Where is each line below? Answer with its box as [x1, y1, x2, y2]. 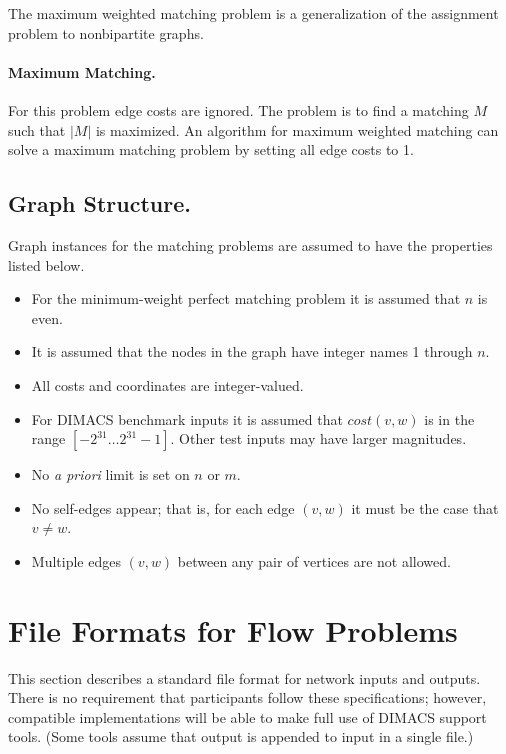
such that [8, 119, 66, 140]
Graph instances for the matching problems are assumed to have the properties [8, 234, 493, 255]
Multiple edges [31, 550, 121, 571]
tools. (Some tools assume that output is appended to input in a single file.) [8, 726, 474, 747]
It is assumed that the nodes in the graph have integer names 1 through [31, 341, 473, 362]
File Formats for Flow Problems [8, 609, 458, 650]
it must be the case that [351, 497, 499, 518]
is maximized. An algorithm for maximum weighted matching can [95, 119, 499, 140]
